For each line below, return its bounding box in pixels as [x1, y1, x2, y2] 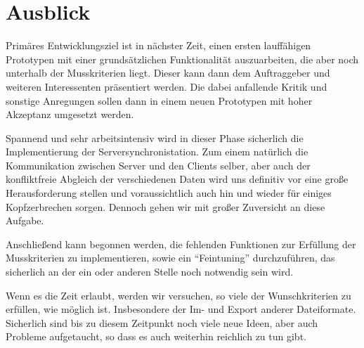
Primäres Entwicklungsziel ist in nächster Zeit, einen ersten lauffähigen [6, 38, 311, 53]
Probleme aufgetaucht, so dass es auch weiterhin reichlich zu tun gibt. [6, 329, 306, 344]
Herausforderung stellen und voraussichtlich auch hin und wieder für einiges [6, 186, 332, 200]
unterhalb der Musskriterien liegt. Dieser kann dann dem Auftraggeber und [6, 65, 330, 80]
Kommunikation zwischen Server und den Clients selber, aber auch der [6, 157, 311, 172]
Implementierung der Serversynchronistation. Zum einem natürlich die [6, 144, 308, 159]
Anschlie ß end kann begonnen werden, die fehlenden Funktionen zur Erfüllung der [6, 236, 356, 251]
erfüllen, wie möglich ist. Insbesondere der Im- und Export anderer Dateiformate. [6, 302, 356, 316]
